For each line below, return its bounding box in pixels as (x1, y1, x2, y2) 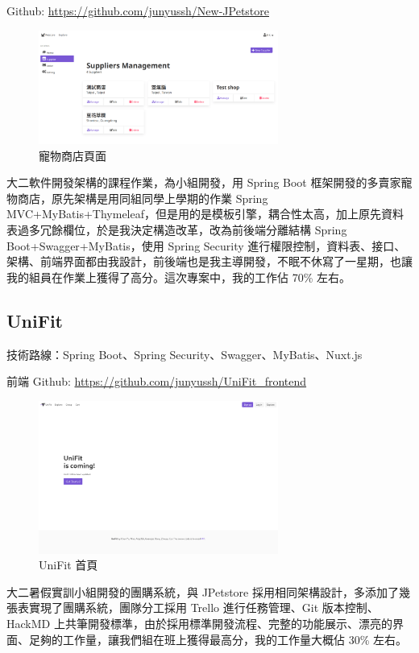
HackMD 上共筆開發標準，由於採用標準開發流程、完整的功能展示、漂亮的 (6, 614, 392, 631)
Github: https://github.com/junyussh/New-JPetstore (6, 2, 269, 19)
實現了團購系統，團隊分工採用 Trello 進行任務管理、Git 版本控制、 (28, 599, 379, 616)
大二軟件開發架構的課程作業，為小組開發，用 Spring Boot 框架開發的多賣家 (6, 174, 401, 191)
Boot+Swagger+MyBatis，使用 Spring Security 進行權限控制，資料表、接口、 (6, 237, 406, 254)
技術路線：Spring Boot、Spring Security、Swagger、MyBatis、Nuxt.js (6, 345, 363, 362)
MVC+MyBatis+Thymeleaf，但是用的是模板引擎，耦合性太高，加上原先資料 (6, 205, 404, 222)
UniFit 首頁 (39, 556, 98, 573)
